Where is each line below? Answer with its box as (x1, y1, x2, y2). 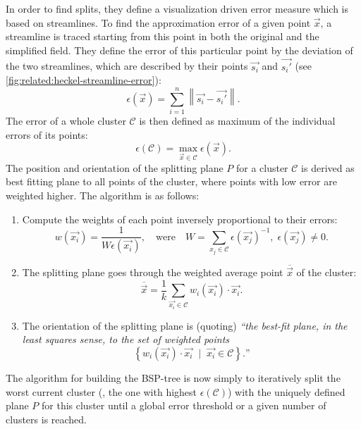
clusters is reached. (6, 411, 87, 426)
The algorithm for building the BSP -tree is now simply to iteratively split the (6, 370, 341, 385)
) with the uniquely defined (228, 384, 345, 399)
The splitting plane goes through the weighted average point (22, 265, 283, 280)
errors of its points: (6, 127, 88, 142)
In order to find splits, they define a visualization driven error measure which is (6, 1, 349, 15)
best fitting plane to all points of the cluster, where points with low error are (6, 174, 337, 189)
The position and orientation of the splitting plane (6, 160, 224, 175)
